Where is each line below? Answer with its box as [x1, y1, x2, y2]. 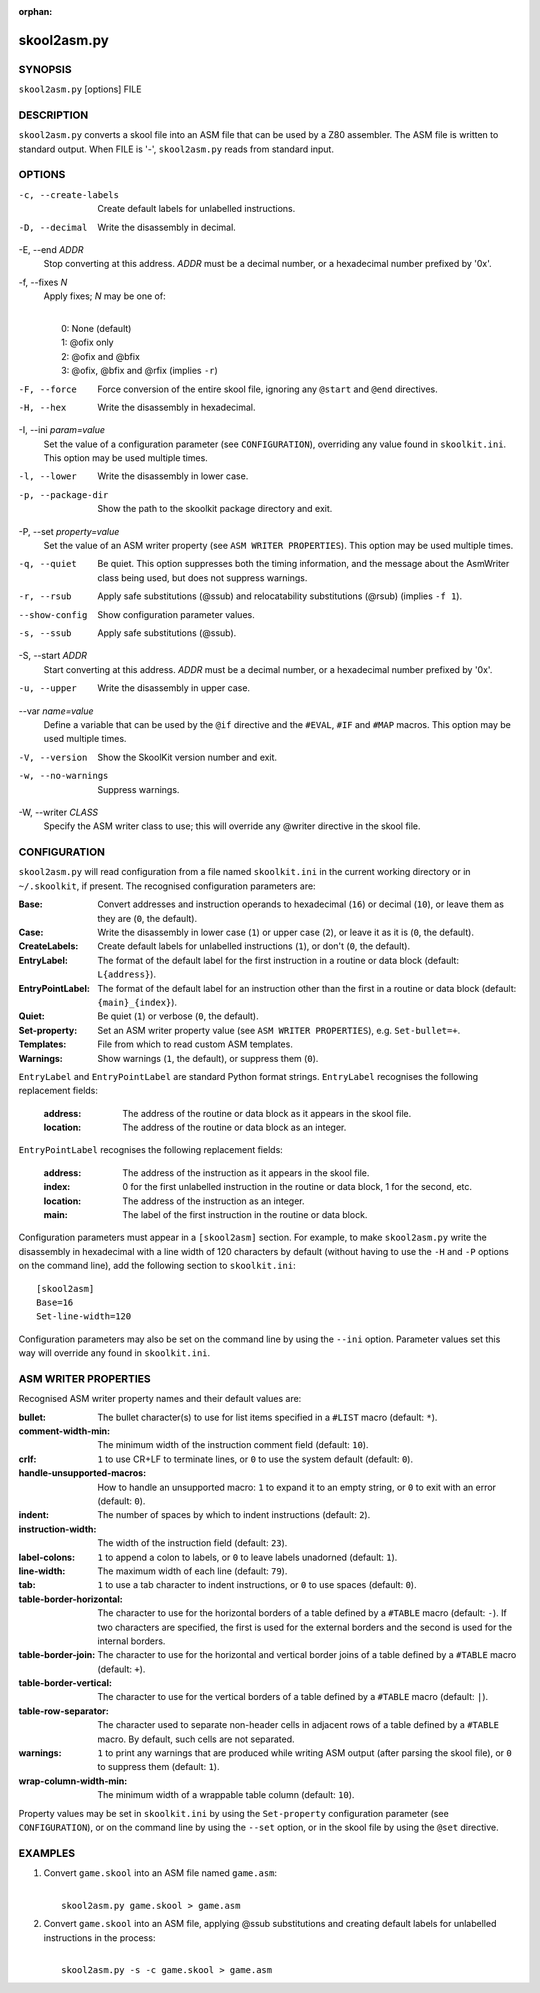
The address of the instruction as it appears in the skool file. [122, 1166, 370, 1179]
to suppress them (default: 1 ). [97, 1761, 220, 1773]
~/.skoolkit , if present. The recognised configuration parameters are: [18, 880, 316, 892]
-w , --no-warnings [18, 770, 109, 782]
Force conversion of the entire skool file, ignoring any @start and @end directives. [97, 383, 439, 395]
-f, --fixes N [18, 276, 68, 288]
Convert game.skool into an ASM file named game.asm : [43, 1867, 278, 1879]
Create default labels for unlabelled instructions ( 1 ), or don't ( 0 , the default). [97, 940, 410, 952]
